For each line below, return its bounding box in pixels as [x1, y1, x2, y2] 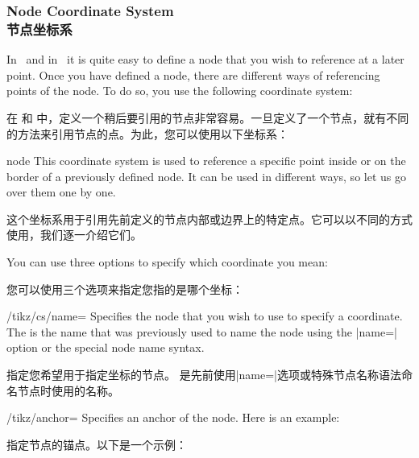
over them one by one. [6, 184, 116, 200]
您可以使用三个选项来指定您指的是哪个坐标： [6, 280, 243, 297]
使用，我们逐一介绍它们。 [6, 226, 142, 243]
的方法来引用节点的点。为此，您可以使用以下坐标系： [6, 125, 288, 142]
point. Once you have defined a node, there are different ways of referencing [6, 66, 380, 83]
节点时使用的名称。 [17, 382, 119, 398]
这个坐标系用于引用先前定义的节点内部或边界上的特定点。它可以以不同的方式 [6, 210, 413, 227]
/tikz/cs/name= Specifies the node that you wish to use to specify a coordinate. [6, 307, 403, 324]
